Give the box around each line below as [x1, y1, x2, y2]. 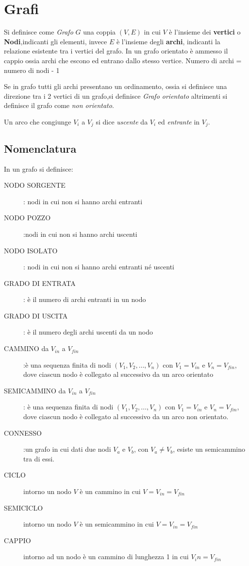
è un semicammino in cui [80, 519, 154, 529]
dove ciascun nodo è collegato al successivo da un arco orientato [23, 369, 214, 379]
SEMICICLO [4, 502, 43, 513]
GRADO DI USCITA [4, 310, 68, 320]
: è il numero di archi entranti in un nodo [23, 294, 146, 304]
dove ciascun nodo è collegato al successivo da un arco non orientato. [23, 411, 229, 422]
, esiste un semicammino [173, 444, 245, 454]
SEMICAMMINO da [4, 385, 66, 395]
